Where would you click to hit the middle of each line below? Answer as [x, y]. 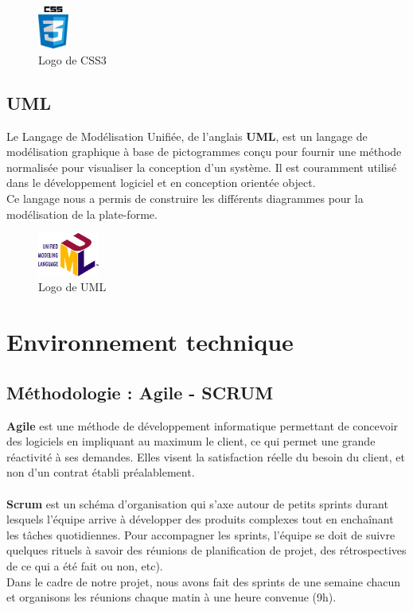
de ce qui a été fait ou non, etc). [85, 565]
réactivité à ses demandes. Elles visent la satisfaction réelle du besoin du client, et [206, 456]
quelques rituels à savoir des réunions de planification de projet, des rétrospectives [206, 550]
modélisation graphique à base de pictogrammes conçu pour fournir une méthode [204, 152]
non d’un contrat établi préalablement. [101, 472]
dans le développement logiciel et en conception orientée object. [161, 183]
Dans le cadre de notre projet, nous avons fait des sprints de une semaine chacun [204, 581]
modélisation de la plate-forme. [82, 214]
